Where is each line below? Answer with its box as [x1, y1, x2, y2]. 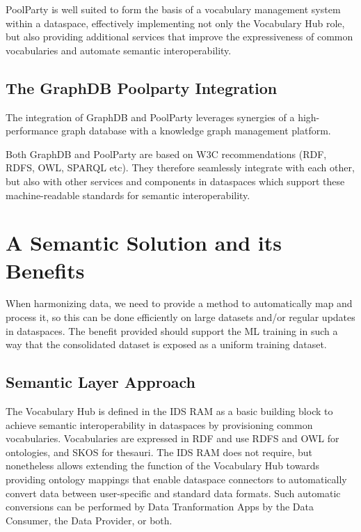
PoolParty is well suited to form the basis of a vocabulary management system [6, 2, 341, 16]
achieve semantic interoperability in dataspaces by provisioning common [6, 417, 313, 432]
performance [6, 123, 58, 138]
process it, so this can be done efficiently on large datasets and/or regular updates [6, 310, 355, 324]
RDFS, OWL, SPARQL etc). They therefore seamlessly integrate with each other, [6, 160, 355, 175]
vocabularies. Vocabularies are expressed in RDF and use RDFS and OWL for [6, 431, 339, 446]
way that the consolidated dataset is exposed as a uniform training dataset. [6, 337, 327, 352]
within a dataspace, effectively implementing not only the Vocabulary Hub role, [6, 15, 345, 30]
